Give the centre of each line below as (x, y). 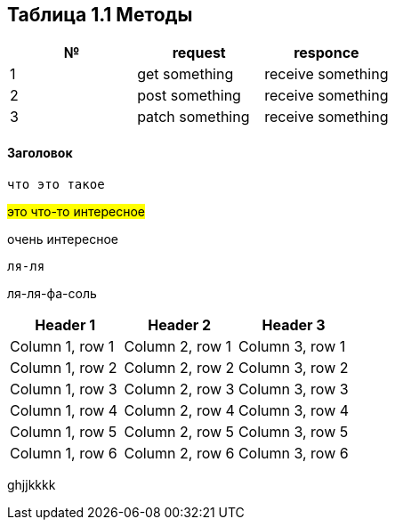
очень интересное (63, 239)
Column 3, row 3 (293, 389)
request (199, 53)
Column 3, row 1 (292, 346)
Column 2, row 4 (179, 410)
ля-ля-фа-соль (52, 293)
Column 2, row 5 (179, 431)
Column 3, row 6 (293, 453)
